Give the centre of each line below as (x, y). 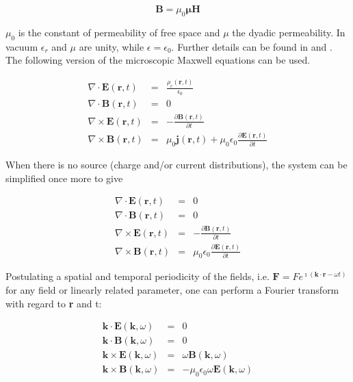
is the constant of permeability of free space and (119, 32)
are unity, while (112, 46)
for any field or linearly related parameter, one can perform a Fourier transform (172, 289)
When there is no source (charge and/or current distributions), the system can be (176, 165)
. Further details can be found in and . (252, 46)
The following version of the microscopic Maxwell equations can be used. (158, 60)
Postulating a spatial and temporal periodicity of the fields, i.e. (138, 276)
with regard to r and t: (54, 303)
